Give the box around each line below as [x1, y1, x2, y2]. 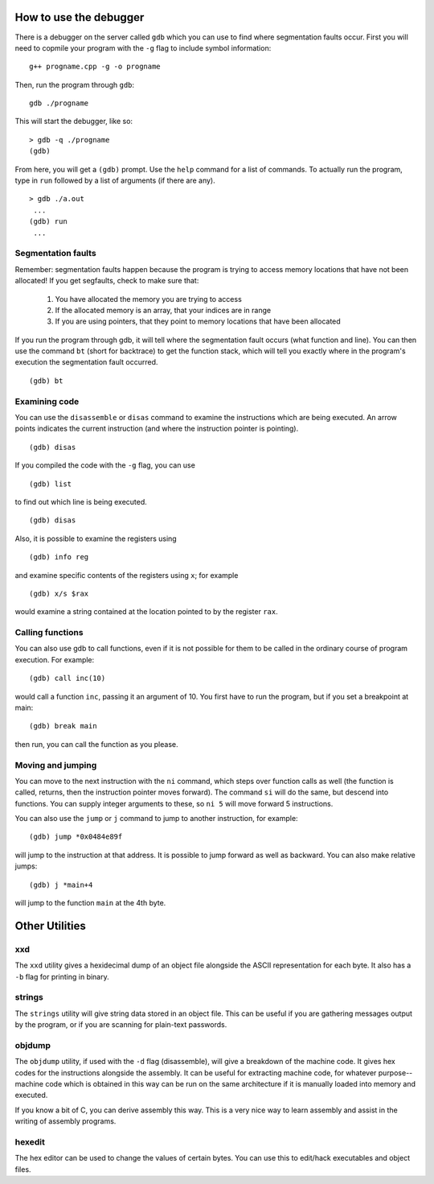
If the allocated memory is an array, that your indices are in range [55, 305, 272, 315]
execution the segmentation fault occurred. [14, 357, 158, 367]
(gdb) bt [29, 376, 63, 386]
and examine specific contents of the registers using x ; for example [14, 570, 239, 580]
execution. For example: [14, 654, 95, 664]
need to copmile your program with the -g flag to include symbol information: [14, 43, 272, 52]
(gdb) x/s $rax [29, 588, 89, 598]
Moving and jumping [14, 759, 97, 770]
